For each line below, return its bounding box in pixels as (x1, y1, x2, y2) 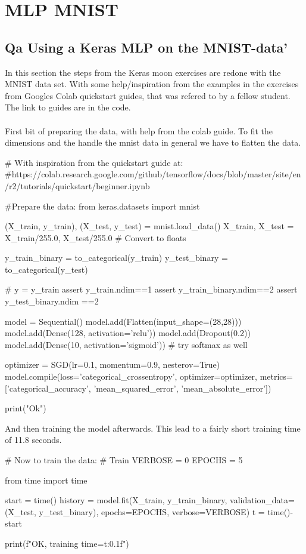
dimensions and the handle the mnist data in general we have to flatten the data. (5, 136, 301, 149)
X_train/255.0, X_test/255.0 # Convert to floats (5, 231, 186, 244)
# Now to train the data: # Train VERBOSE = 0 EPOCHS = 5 (5, 454, 243, 466)
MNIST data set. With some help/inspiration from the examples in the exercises (5, 78, 299, 90)
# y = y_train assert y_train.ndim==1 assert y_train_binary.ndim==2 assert (5, 283, 298, 296)
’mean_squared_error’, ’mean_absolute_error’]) (93, 381, 271, 394)
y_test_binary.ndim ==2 (5, 295, 99, 307)
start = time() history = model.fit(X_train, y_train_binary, (5, 494, 227, 506)
